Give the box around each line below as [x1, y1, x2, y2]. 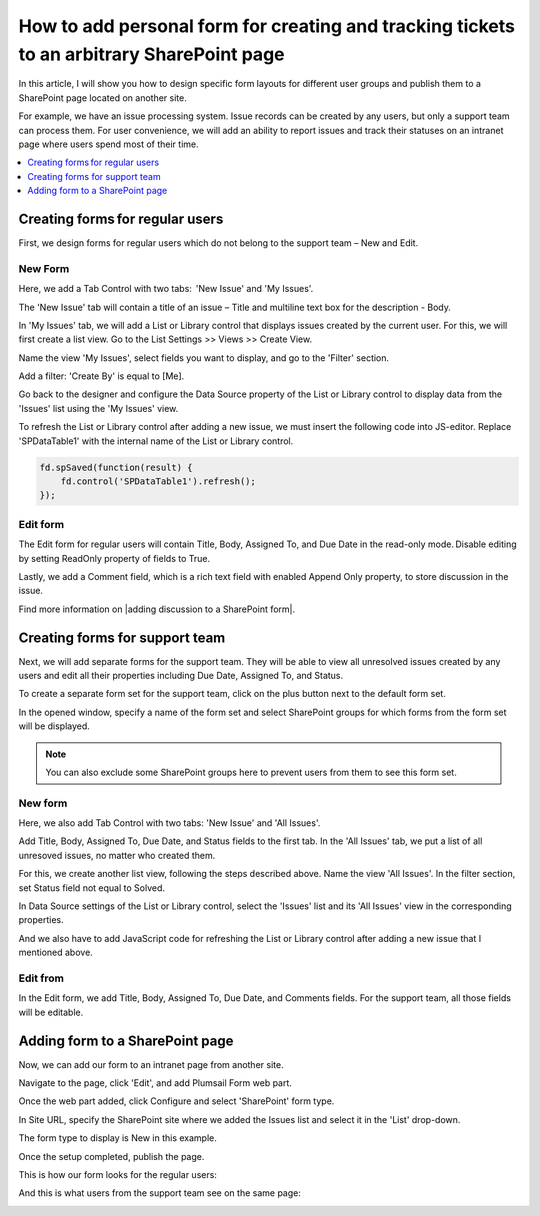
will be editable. [18, 1006, 84, 1018]
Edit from [18, 971, 65, 985]
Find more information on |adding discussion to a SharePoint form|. [18, 603, 296, 615]
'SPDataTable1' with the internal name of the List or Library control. [18, 435, 294, 447]
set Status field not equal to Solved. [18, 881, 165, 894]
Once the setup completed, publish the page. [18, 1150, 205, 1162]
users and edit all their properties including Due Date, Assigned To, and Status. [18, 670, 344, 681]
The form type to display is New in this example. [18, 1132, 217, 1144]
